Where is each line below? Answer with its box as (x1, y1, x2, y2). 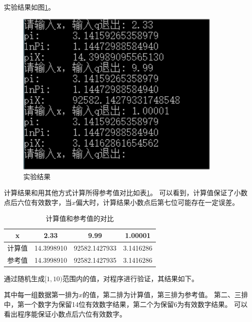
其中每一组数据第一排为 (4, 289, 79, 300)
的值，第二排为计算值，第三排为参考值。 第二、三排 (83, 289, 248, 300)
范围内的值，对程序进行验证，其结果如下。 (62, 273, 199, 283)
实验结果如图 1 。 (4, 2, 55, 12)
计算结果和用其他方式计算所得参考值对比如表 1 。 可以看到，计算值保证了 (4, 187, 234, 198)
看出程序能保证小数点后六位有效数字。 (4, 308, 126, 319)
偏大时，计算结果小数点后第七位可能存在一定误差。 (76, 197, 239, 207)
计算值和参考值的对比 (46, 213, 114, 223)
